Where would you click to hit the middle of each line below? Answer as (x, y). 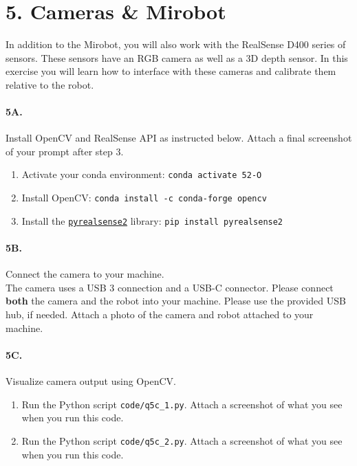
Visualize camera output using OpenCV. (91, 381)
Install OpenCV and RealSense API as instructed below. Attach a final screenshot (179, 138)
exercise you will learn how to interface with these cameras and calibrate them (171, 71)
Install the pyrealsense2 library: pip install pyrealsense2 (152, 220)
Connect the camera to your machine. (85, 274)
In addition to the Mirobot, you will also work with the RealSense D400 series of (176, 44)
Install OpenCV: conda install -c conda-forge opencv (144, 198)
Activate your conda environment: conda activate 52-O (142, 174)
